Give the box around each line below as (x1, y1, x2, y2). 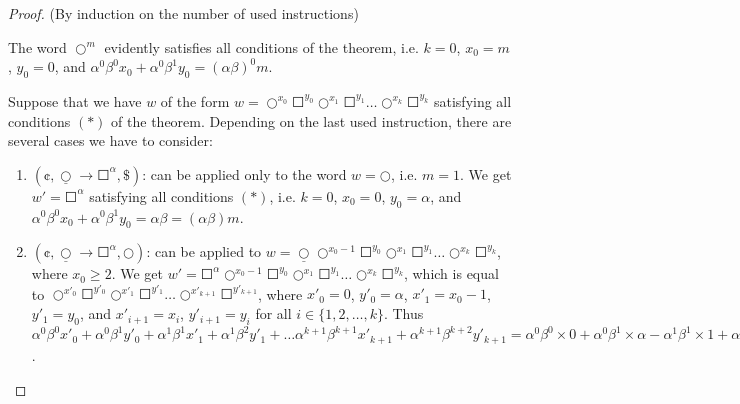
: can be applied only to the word (142, 163, 347, 184)
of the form (160, 90, 230, 111)
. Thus (383, 303, 424, 324)
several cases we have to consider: (8, 130, 213, 151)
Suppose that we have (8, 90, 142, 111)
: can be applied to (146, 241, 262, 262)
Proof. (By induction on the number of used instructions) (8, 3, 359, 23)
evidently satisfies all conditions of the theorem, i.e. (104, 36, 419, 57)
